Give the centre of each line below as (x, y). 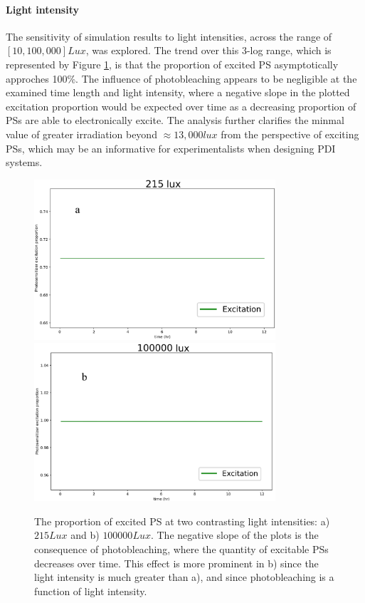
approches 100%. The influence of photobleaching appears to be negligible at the (181, 78)
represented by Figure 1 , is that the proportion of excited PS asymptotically (172, 64)
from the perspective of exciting (290, 134)
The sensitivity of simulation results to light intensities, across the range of (169, 36)
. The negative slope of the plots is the (234, 535)
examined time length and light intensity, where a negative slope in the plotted (178, 92)
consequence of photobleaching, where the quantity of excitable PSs (181, 548)
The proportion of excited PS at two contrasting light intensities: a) (182, 521)
